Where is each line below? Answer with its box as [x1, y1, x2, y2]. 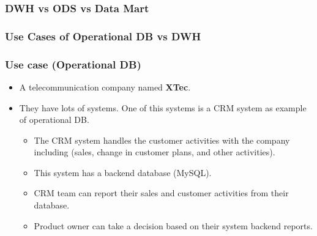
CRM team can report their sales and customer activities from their [34, 186, 289, 199]
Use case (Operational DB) [5, 56, 141, 72]
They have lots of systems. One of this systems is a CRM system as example [19, 101, 307, 114]
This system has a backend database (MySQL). [34, 166, 212, 179]
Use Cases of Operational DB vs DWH [5, 28, 201, 43]
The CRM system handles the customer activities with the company [34, 133, 290, 146]
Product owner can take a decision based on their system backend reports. [34, 219, 313, 232]
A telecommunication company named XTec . [19, 80, 191, 93]
